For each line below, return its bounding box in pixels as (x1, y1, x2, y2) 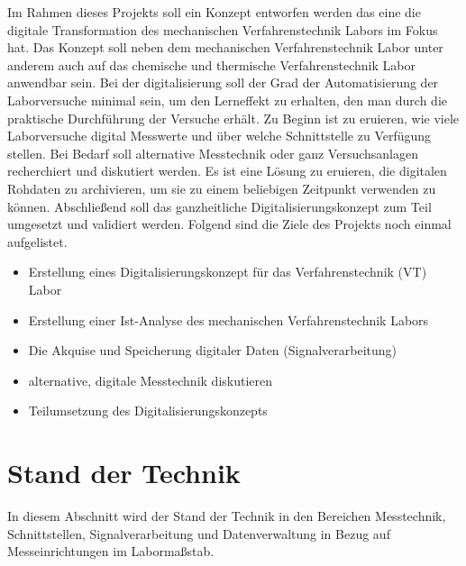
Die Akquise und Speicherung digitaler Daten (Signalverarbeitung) (28, 341, 397, 360)
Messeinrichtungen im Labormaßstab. (7, 542, 215, 561)
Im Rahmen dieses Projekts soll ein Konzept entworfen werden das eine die (7, 3, 421, 21)
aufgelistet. (7, 232, 68, 251)
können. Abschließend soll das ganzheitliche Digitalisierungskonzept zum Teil (7, 196, 432, 215)
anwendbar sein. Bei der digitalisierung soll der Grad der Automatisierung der (7, 73, 439, 92)
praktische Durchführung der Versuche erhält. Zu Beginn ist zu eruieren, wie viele (7, 108, 460, 127)
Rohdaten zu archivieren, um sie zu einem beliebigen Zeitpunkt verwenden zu (7, 178, 436, 197)
